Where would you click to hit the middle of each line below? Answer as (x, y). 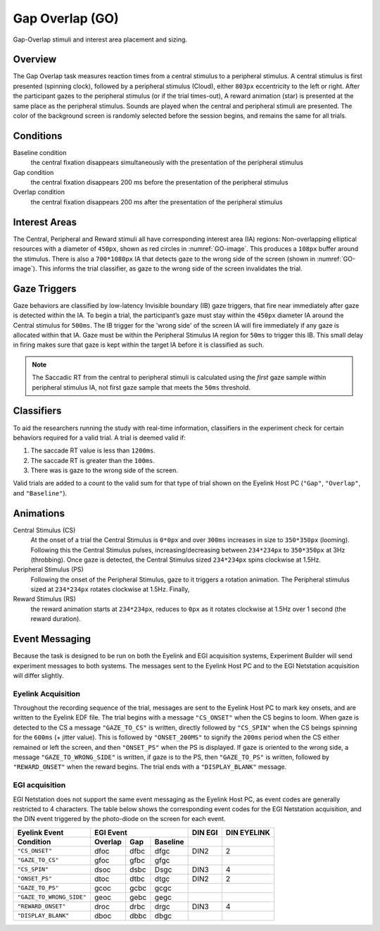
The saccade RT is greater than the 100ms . (93, 460)
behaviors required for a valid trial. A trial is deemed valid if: (100, 438)
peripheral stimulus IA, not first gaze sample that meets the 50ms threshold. (141, 387)
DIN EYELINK (248, 832)
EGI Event (111, 832)
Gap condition (33, 172)
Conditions (38, 136)
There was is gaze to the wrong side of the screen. (104, 470)
